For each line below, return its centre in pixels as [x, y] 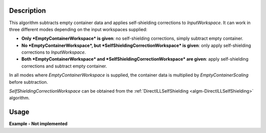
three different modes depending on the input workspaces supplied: [78, 29]
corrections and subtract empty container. [64, 66]
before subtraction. [29, 82]
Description [28, 11]
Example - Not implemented [38, 124]
